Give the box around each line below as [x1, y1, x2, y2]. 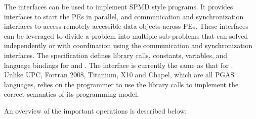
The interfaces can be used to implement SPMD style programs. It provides [4, 1, 233, 11]
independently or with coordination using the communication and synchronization [4, 40, 253, 51]
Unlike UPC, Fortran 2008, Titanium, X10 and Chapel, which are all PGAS [4, 69, 234, 80]
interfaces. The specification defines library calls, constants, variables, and [4, 50, 227, 60]
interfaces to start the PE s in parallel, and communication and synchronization [4, 11, 244, 21]
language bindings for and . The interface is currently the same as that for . [4, 59, 233, 70]
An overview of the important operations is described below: [4, 105, 187, 116]
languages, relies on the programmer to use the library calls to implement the [4, 79, 239, 89]
